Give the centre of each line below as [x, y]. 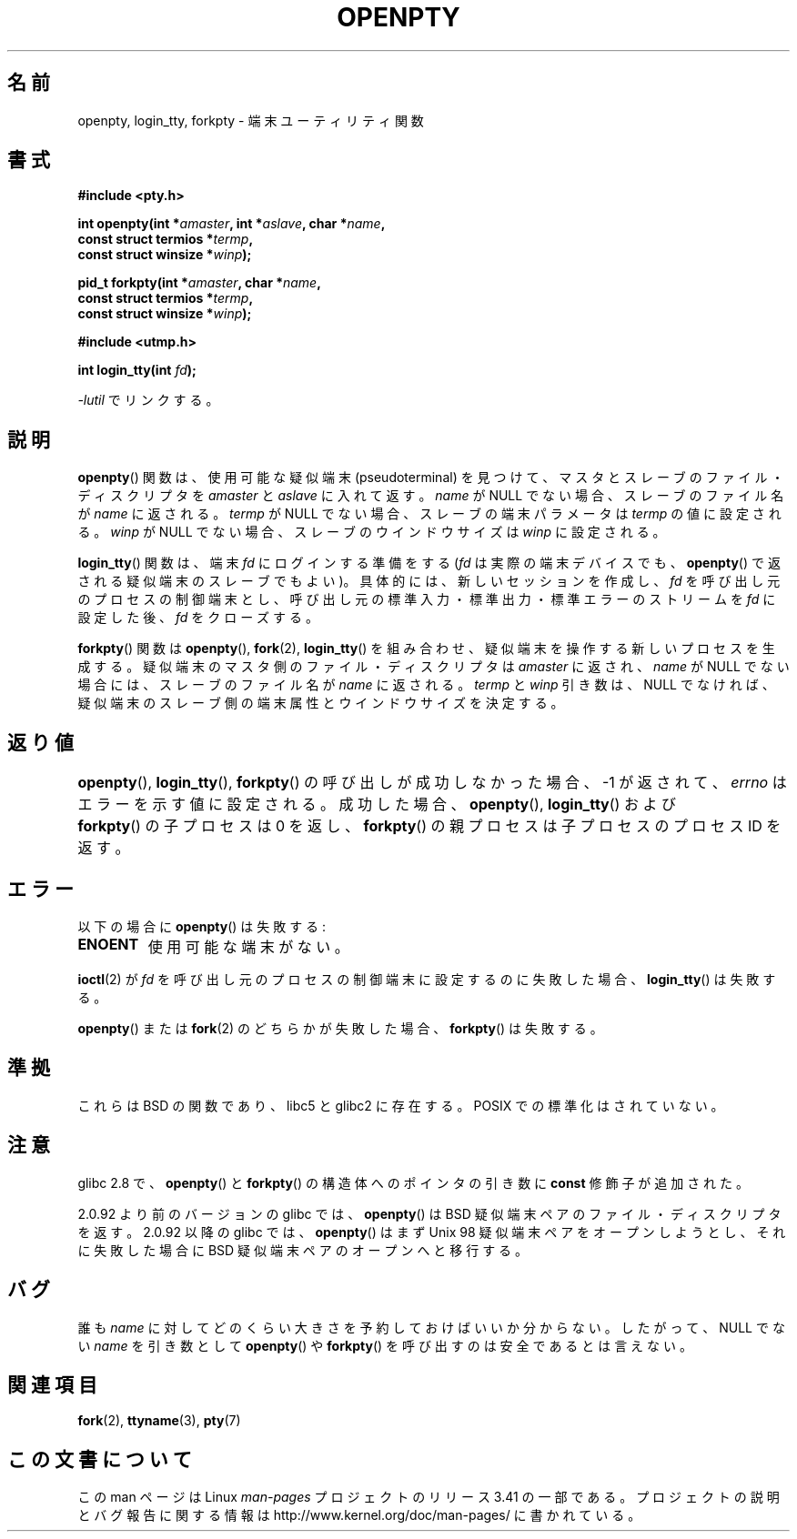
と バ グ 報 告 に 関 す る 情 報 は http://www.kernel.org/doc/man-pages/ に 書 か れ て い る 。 [359, 1515]
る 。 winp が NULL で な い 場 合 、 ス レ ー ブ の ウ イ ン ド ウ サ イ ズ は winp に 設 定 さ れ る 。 [372, 532]
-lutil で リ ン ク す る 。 [148, 400]
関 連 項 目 [52, 1384]
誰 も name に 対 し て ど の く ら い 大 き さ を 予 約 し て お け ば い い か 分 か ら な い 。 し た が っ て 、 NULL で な [431, 1327]
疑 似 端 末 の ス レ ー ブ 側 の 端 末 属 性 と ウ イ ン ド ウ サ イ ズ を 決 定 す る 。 [321, 703]
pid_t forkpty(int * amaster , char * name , [199, 283]
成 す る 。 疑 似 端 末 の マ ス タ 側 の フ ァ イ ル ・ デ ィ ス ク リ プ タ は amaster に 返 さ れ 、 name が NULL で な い [434, 667]
